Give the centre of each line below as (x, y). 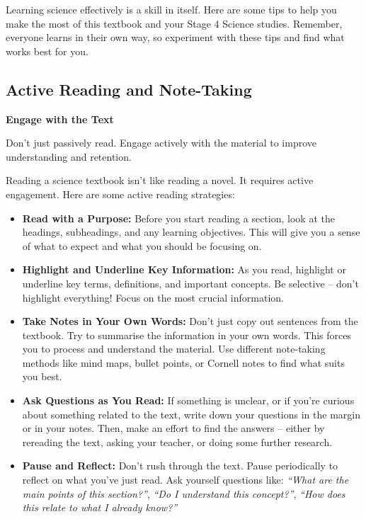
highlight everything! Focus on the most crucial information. (153, 297)
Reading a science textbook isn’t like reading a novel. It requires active (160, 180)
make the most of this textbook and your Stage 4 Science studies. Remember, (174, 23)
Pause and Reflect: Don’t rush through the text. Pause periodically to (180, 466)
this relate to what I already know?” (100, 507)
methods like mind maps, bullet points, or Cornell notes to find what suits (183, 362)
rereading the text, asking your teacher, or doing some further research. (177, 441)
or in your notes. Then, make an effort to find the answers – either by (173, 428)
